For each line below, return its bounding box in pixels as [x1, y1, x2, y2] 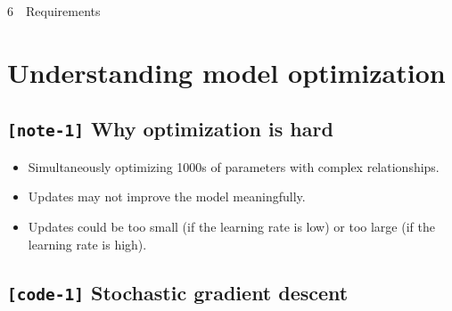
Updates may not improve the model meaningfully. [28, 187, 306, 206]
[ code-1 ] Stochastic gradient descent [7, 278, 349, 306]
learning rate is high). [28, 234, 147, 253]
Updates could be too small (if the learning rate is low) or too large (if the [28, 217, 435, 235]
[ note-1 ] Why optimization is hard [7, 115, 333, 143]
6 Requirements [7, 2, 101, 20]
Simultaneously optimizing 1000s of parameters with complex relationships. [28, 157, 440, 176]
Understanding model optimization [7, 53, 446, 90]
